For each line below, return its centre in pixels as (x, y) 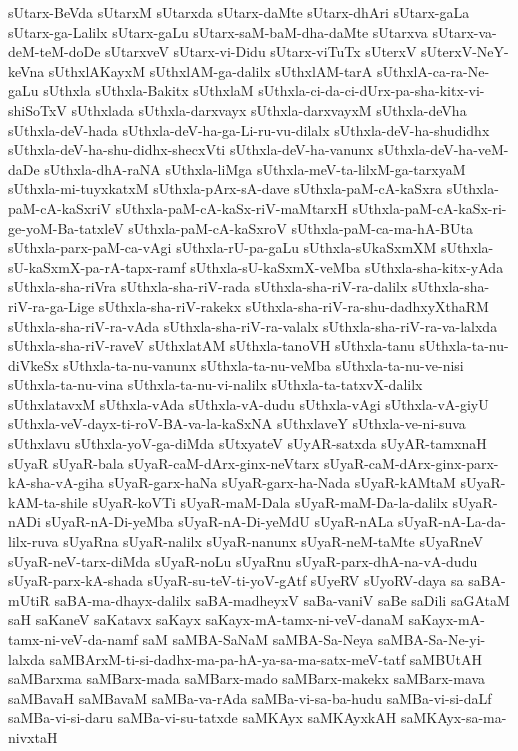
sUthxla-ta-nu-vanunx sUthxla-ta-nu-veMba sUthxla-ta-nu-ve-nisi (263, 364)
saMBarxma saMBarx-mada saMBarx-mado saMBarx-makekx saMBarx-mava (247, 678)
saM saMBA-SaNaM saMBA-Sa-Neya (258, 639)
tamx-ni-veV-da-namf (73, 639)
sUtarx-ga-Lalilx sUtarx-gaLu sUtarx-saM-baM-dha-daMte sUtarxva (218, 31)
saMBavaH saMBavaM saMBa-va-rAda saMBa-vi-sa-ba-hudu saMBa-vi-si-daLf (250, 697)
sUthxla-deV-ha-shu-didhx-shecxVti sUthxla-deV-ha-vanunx (191, 149)
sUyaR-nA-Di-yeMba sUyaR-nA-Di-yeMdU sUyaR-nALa (219, 521)
